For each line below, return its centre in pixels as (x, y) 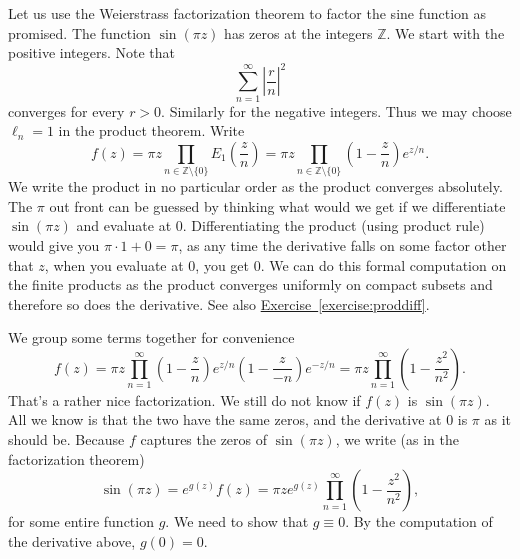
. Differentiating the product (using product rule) (333, 225)
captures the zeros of (204, 439)
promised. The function (79, 32)
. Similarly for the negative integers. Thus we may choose (336, 110)
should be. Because (66, 439)
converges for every (66, 110)
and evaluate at (124, 225)
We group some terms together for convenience (151, 337)
